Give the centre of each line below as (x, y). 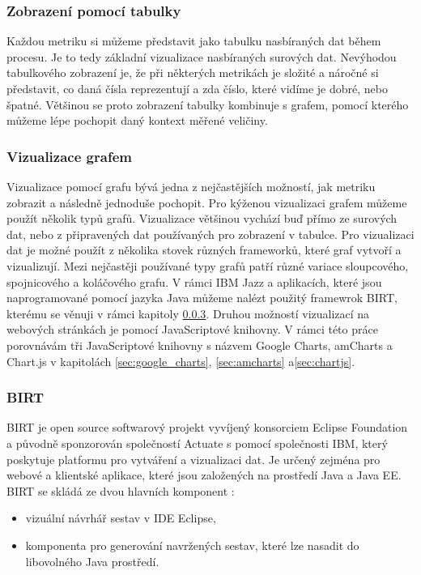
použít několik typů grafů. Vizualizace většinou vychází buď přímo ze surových (202, 218)
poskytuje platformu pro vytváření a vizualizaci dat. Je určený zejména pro (193, 459)
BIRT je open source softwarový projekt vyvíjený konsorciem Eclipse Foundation (207, 427)
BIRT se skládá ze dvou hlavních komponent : (121, 490)
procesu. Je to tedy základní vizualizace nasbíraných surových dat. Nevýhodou (202, 56)
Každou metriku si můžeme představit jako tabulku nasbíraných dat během (194, 41)
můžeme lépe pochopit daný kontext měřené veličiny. (137, 120)
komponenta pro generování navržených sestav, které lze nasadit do (192, 545)
